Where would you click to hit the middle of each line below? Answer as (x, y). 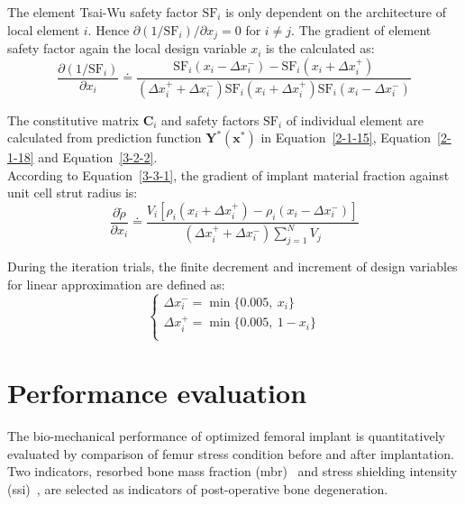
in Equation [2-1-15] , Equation (346, 138)
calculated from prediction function (105, 138)
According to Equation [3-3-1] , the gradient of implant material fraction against (228, 174)
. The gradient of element (361, 29)
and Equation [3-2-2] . (98, 157)
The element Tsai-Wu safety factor (103, 12)
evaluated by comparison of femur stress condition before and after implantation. (231, 453)
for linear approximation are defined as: (116, 284)
